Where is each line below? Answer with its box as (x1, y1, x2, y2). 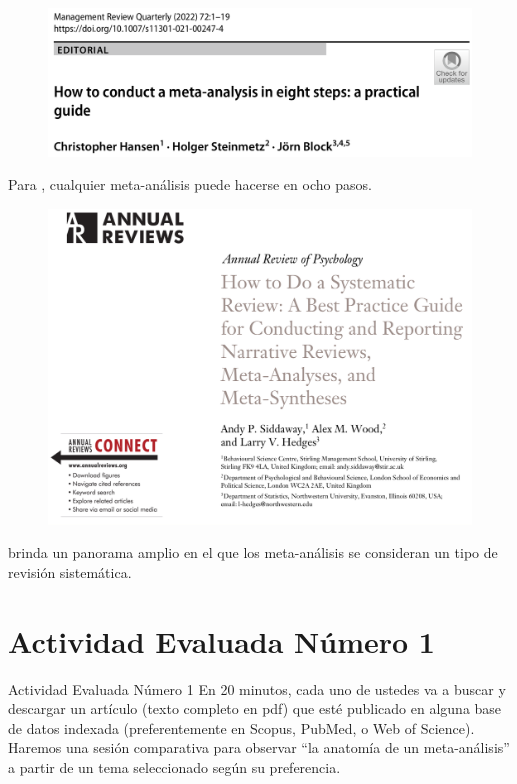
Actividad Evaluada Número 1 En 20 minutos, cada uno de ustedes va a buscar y (8, 678, 506, 699)
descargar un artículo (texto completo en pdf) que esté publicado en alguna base (8, 698, 502, 719)
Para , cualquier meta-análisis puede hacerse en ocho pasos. (8, 174, 372, 195)
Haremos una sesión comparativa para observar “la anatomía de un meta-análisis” (8, 737, 510, 758)
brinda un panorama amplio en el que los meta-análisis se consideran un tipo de (8, 542, 498, 563)
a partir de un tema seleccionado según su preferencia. (8, 757, 341, 778)
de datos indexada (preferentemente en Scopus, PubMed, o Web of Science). (8, 717, 475, 738)
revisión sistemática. (8, 561, 132, 582)
